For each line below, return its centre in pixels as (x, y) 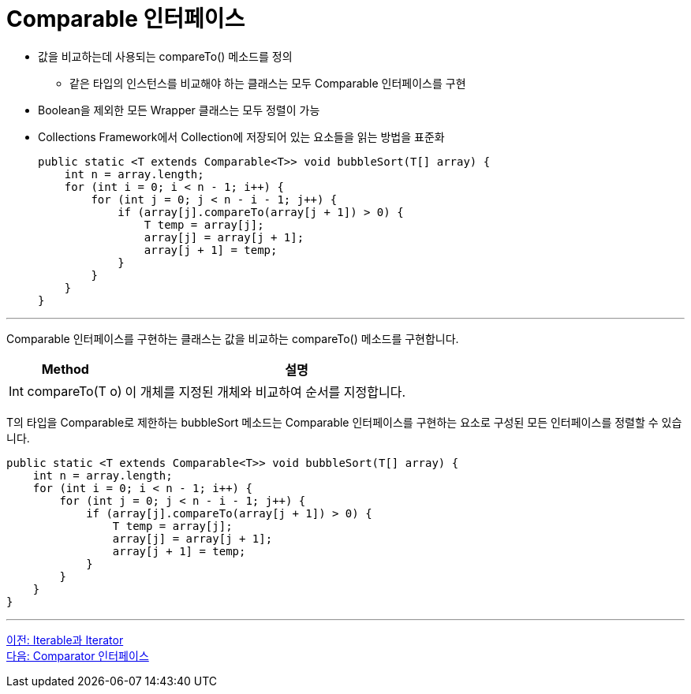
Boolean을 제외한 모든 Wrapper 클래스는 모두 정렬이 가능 (179, 110)
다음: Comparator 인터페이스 (78, 655)
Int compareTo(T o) (65, 391)
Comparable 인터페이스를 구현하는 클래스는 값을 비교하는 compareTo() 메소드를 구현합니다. (233, 338)
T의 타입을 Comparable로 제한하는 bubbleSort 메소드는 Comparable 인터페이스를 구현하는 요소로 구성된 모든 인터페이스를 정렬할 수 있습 (344, 422)
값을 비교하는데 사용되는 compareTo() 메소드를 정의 (165, 56)
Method (65, 369)
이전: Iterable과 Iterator (65, 640)
